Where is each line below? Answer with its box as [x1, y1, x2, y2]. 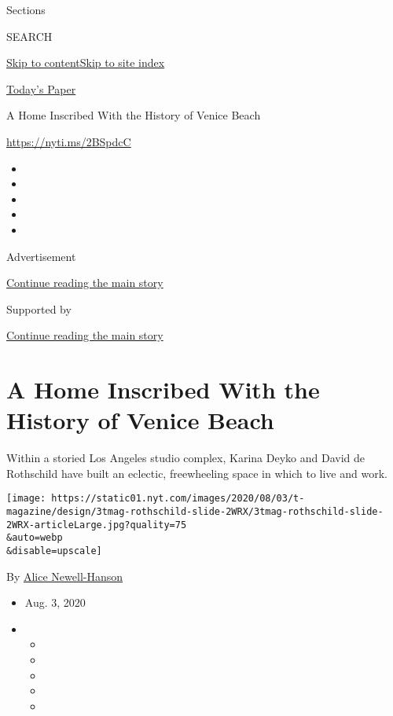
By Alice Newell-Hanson [6, 567, 123, 584]
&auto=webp [6, 532, 63, 544]
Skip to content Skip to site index [6, 54, 165, 71]
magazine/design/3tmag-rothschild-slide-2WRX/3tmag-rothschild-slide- [6, 506, 384, 518]
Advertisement [6, 248, 76, 264]
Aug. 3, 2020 [24, 594, 86, 611]
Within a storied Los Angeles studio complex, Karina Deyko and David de [6, 450, 365, 466]
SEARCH [6, 28, 53, 44]
